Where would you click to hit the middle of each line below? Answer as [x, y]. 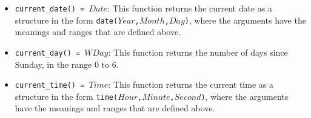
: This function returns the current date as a [190, 8]
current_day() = [48, 53]
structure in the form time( [66, 96]
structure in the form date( [66, 20]
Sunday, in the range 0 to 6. [67, 64]
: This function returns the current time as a [191, 84]
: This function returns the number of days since [198, 52]
